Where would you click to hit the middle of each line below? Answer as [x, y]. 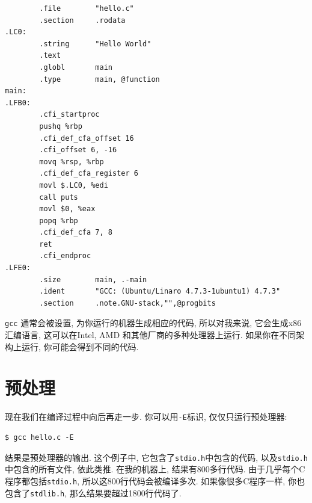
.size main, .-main [93, 279]
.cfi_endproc [65, 256]
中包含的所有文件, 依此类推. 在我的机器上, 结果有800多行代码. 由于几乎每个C [155, 469]
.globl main [76, 67]
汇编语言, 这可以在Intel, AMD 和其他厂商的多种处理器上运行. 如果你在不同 [151, 335]
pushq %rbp [61, 126]
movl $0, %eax [67, 209]
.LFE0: [18, 268]
